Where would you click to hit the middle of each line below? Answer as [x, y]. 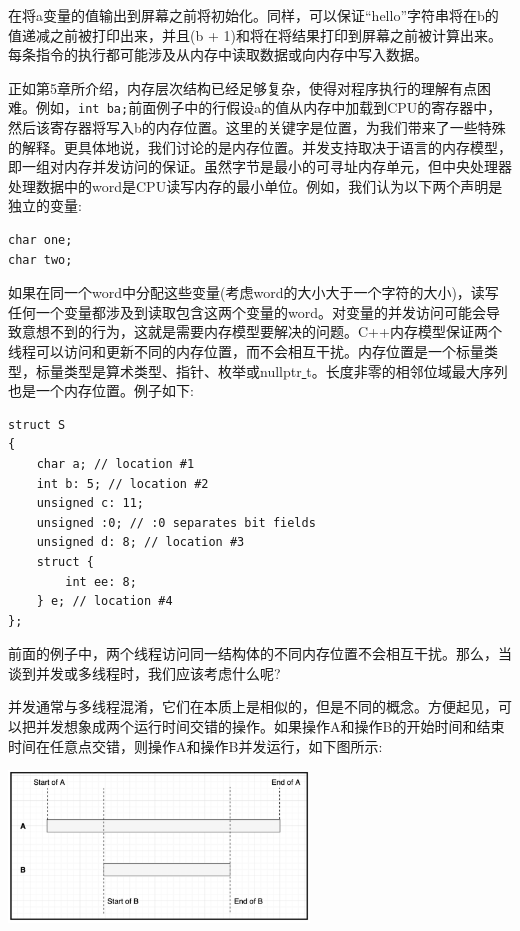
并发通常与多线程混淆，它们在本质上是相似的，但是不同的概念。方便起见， [253, 706]
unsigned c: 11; [90, 503]
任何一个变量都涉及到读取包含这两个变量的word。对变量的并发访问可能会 [247, 311]
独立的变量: [45, 205]
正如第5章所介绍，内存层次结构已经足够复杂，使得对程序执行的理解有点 [242, 87]
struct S [37, 424]
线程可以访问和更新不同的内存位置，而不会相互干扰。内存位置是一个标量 [246, 350]
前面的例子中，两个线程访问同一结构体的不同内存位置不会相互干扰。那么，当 [260, 653]
